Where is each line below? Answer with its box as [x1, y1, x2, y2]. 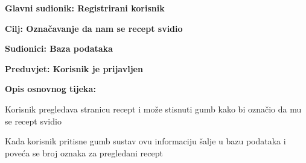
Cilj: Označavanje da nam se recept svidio [5, 22, 183, 34]
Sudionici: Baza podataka [5, 42, 113, 55]
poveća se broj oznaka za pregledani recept [5, 146, 163, 159]
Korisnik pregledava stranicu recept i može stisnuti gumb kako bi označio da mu [5, 102, 302, 115]
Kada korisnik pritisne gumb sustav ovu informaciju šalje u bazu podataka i [5, 135, 286, 147]
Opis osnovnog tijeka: [5, 82, 96, 95]
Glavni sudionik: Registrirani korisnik [5, 2, 165, 14]
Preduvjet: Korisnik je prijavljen [5, 62, 143, 75]
